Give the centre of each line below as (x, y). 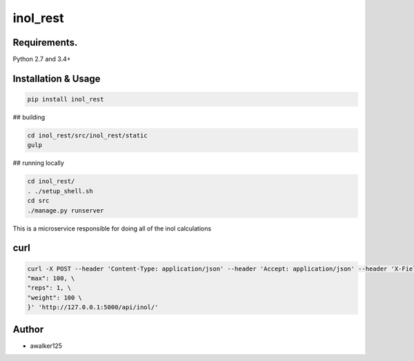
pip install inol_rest (66, 99)
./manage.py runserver (66, 210)
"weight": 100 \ (55, 297)
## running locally (39, 163)
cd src (38, 201)
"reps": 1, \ (49, 288)
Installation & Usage (57, 78)
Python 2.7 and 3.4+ (42, 59)
